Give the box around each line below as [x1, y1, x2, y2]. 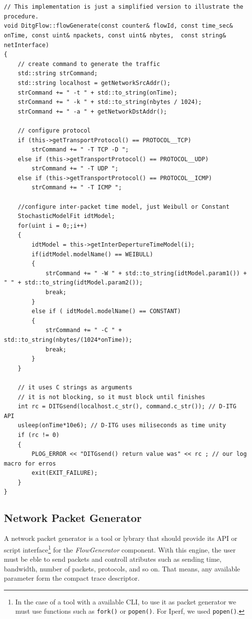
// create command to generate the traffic [17, 60, 160, 67]
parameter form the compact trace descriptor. [4, 573, 140, 583]
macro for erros [4, 460, 56, 467]
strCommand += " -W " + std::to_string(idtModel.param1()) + [45, 269, 247, 277]
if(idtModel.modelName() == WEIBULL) [31, 251, 153, 258]
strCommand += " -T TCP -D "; [31, 146, 129, 153]
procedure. [4, 13, 39, 20]
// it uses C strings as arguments [17, 384, 132, 391]
